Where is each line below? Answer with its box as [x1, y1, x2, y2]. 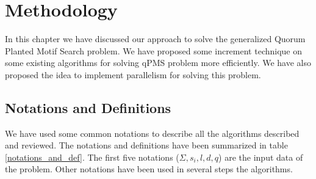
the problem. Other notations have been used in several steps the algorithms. [5, 163, 293, 175]
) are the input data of [218, 150, 303, 163]
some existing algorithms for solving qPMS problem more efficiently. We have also [5, 56, 311, 69]
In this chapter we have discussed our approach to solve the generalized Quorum [5, 32, 306, 45]
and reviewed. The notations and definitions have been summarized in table [5, 139, 288, 152]
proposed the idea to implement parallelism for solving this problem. [5, 68, 261, 81]
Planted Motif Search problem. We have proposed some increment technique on [5, 44, 303, 57]
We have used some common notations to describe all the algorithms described [5, 126, 300, 139]
